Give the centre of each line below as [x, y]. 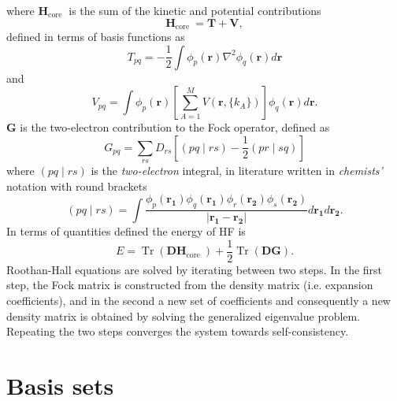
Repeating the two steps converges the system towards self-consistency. [178, 331]
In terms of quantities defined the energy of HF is [126, 231]
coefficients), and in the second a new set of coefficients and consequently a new [198, 301]
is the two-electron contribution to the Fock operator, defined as [175, 127]
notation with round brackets [77, 186]
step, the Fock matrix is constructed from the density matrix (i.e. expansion [190, 285]
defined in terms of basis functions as [96, 37]
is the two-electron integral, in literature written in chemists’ [237, 171]
